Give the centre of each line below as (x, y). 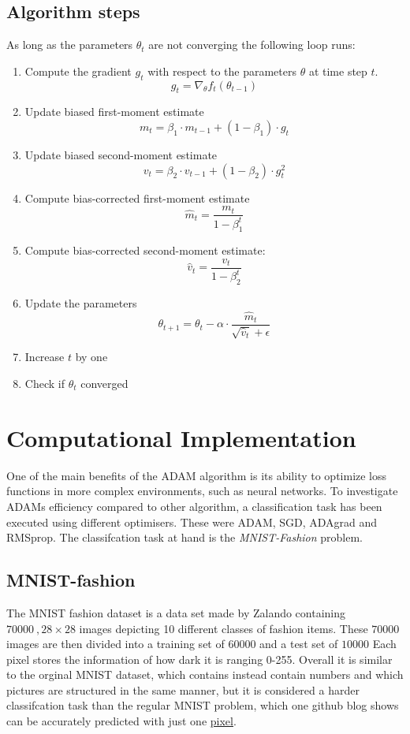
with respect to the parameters (222, 71)
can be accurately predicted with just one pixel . (121, 721)
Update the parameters (81, 303)
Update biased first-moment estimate (114, 112)
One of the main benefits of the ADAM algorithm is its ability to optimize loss (197, 475)
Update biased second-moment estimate (121, 154)
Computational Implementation (181, 437)
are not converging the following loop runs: (252, 45)
